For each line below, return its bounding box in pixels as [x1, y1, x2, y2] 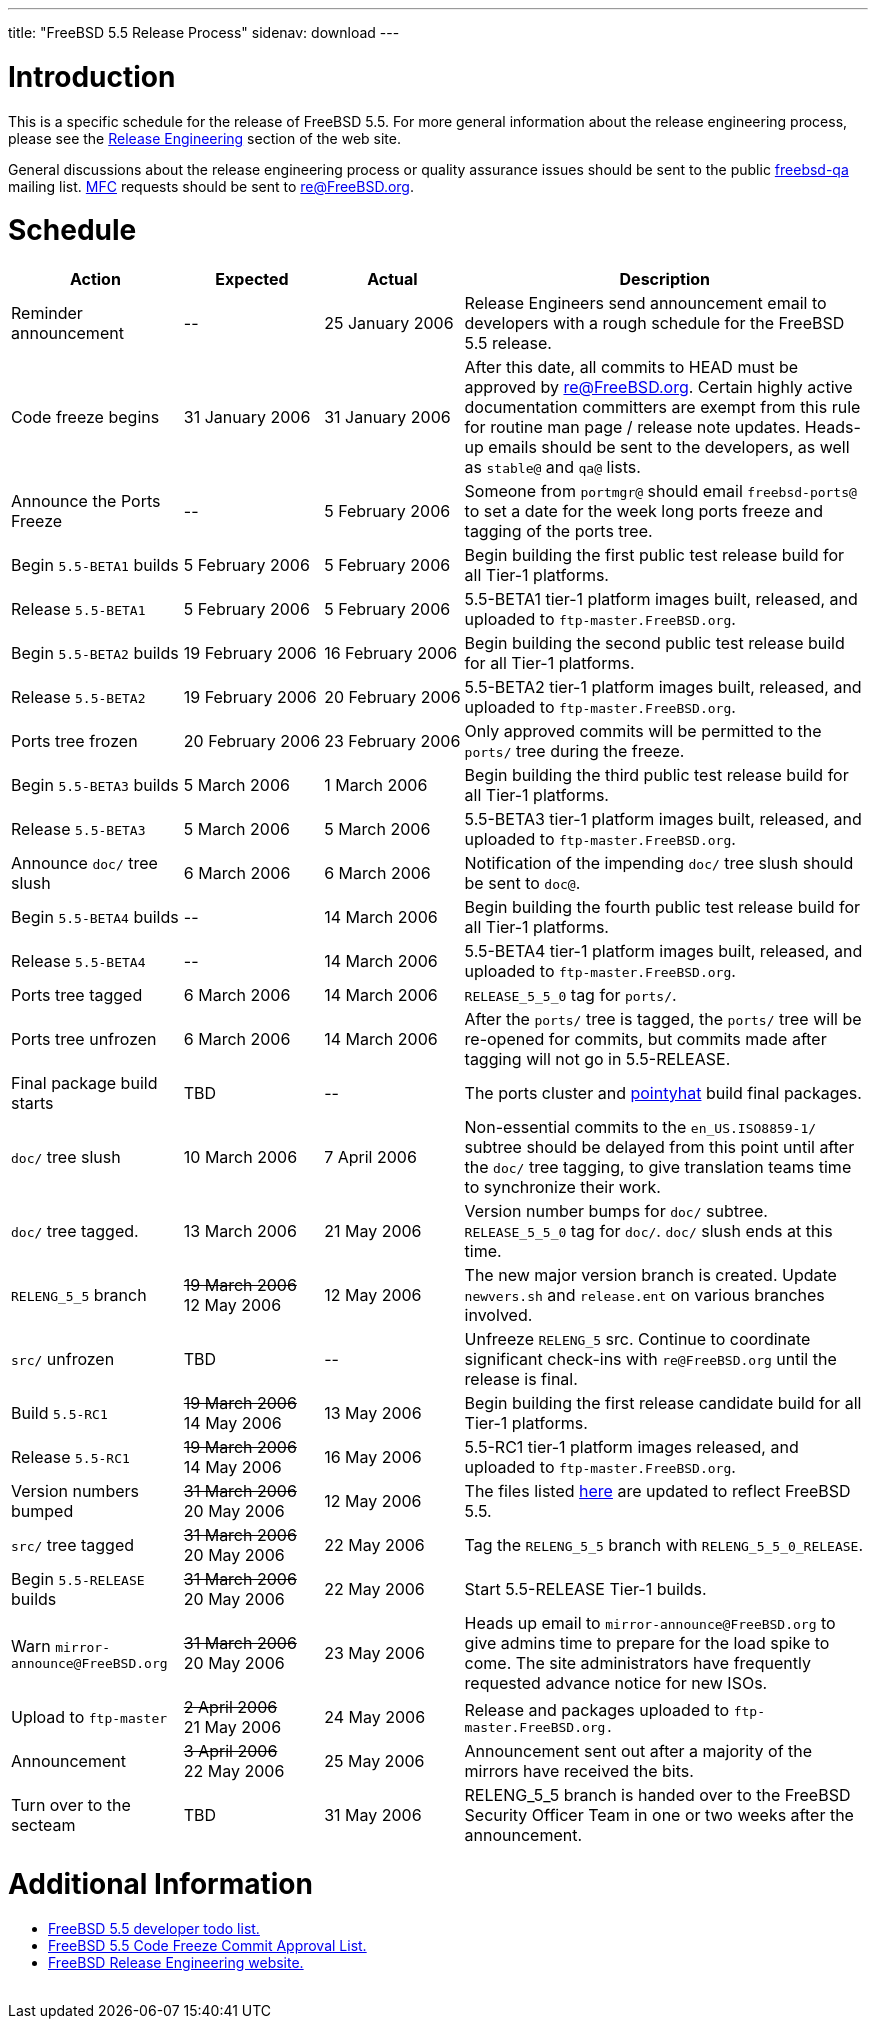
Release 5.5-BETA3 [11, 819, 146, 839]
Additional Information [8, 1866, 313, 1901]
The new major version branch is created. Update [464, 1265, 837, 1285]
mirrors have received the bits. [464, 1761, 694, 1781]
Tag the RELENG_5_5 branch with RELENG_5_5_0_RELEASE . [464, 1535, 864, 1555]
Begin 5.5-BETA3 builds [11, 775, 179, 795]
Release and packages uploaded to [464, 1699, 730, 1720]
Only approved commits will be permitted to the [464, 721, 822, 741]
